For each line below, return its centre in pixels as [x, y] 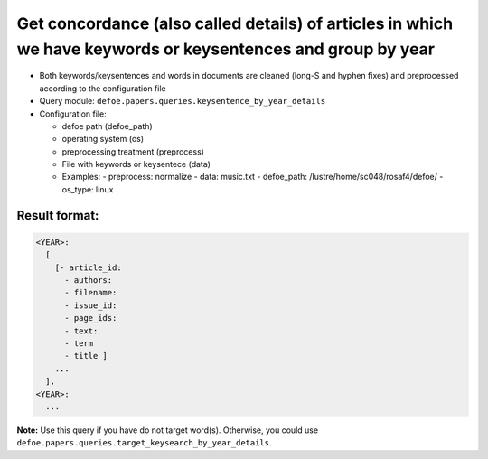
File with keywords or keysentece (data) [136, 164]
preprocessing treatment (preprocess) [133, 151]
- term [79, 343]
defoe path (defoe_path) [107, 126]
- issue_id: [91, 305]
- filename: [91, 293]
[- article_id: [88, 267]
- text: [81, 331]
